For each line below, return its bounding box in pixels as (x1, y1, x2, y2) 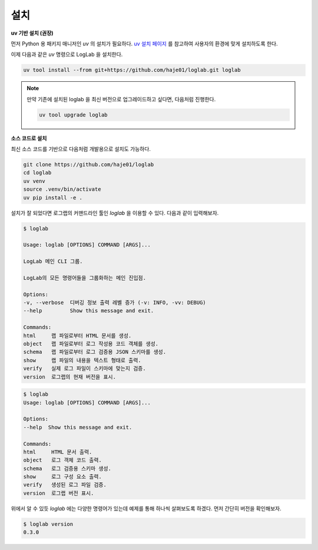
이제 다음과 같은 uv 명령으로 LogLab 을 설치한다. (11, 51, 123, 58)
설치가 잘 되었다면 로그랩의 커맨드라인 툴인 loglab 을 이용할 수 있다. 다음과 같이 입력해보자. (11, 209, 219, 216)
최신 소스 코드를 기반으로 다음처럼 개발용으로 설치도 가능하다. (11, 145, 151, 153)
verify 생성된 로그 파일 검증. (23, 482, 107, 488)
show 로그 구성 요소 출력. (23, 473, 102, 480)
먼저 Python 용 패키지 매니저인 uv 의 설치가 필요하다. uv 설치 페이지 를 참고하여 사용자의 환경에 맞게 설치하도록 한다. (11, 40, 278, 47)
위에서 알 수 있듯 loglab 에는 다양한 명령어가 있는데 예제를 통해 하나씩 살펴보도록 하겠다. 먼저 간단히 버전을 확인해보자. (11, 505, 282, 512)
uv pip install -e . (23, 194, 82, 201)
